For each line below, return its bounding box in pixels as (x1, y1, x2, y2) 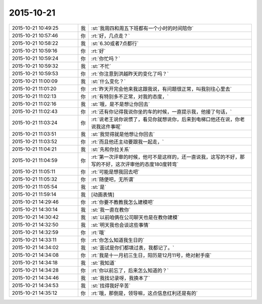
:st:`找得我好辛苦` (91, 282, 131, 289)
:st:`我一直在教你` (91, 206, 131, 213)
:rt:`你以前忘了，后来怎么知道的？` (91, 267, 169, 274)
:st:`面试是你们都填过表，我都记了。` (91, 244, 175, 251)
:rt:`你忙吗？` (91, 55, 120, 62)
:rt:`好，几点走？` (91, 32, 130, 39)
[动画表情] (91, 191, 115, 198)
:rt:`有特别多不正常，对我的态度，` (91, 93, 169, 100)
